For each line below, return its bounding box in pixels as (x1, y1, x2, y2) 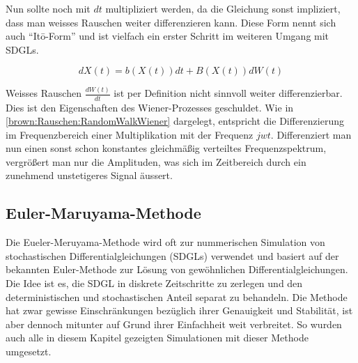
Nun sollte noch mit (6, 1, 91, 15)
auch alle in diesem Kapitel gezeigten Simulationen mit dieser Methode (6, 330, 309, 345)
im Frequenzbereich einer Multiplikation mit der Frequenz (6, 127, 254, 141)
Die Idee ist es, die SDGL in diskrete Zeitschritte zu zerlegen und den (6, 276, 303, 291)
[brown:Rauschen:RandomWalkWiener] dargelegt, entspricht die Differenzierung (6, 114, 344, 128)
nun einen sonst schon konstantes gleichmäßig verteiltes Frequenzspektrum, (6, 141, 327, 155)
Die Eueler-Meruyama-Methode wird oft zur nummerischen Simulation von (6, 235, 325, 249)
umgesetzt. (6, 344, 52, 359)
